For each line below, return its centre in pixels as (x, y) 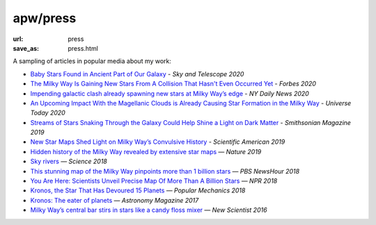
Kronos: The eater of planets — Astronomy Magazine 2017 (115, 200)
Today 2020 (48, 113)
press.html (83, 48)
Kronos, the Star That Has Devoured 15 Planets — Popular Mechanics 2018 (138, 190)
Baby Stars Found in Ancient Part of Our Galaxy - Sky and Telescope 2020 (137, 74)
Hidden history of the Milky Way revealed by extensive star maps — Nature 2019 (146, 151)
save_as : (26, 48)
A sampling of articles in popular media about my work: (92, 61)
